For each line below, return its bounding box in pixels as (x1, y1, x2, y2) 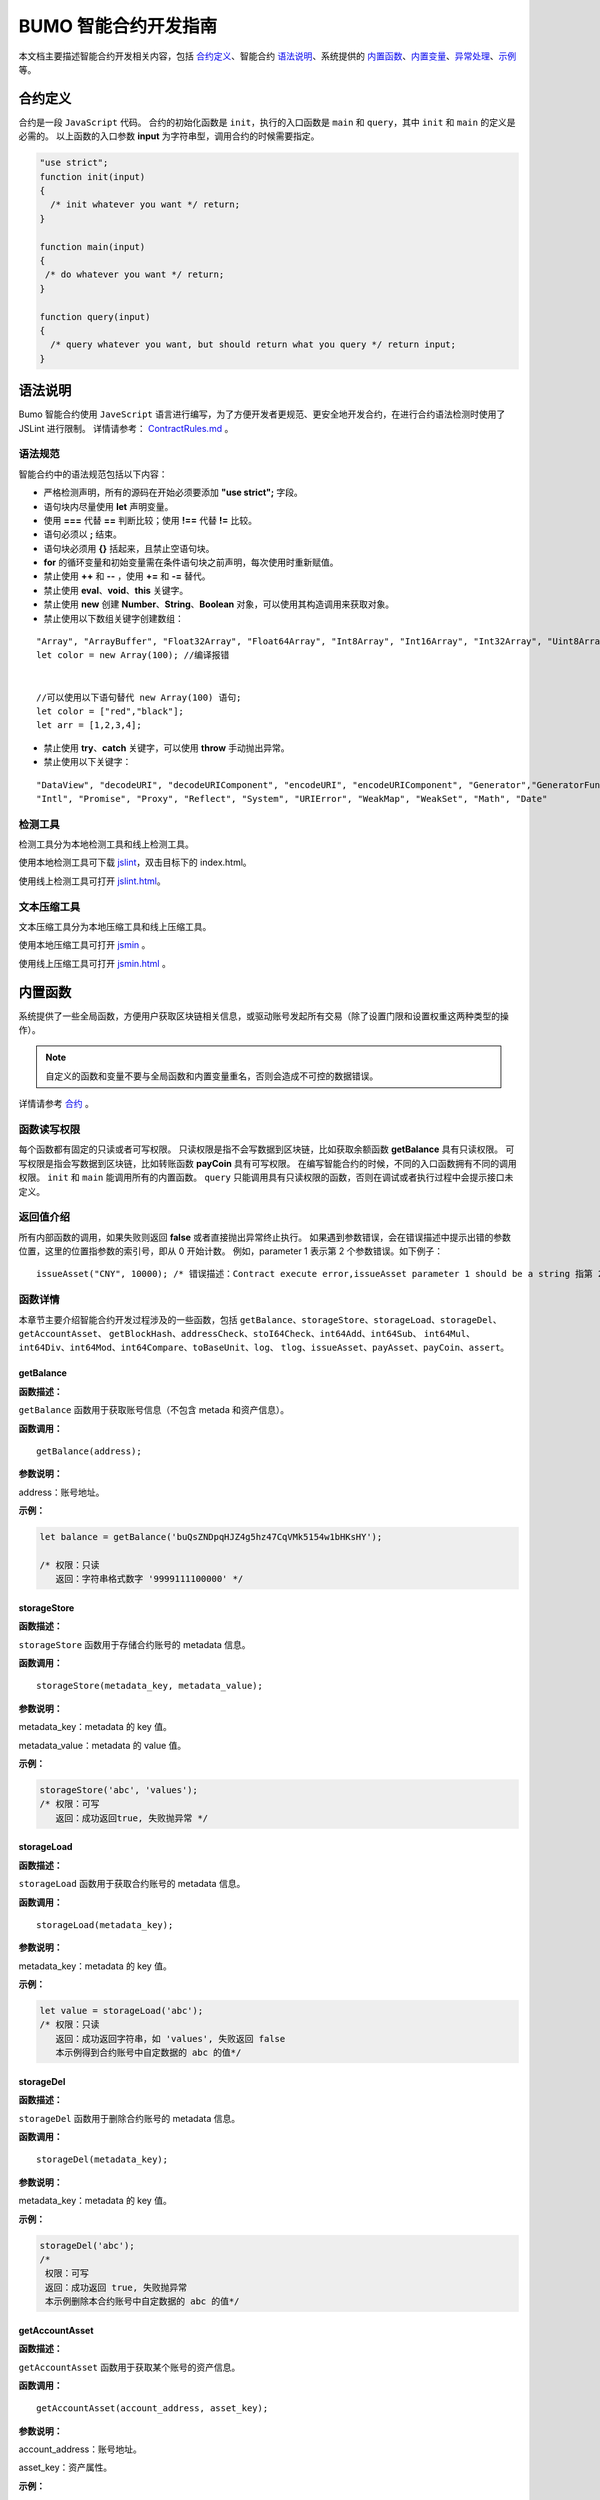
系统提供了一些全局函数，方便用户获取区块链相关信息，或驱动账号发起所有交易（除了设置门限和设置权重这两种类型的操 (18, 1010, 509, 1022)
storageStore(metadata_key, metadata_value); (36, 1680, 264, 1692)
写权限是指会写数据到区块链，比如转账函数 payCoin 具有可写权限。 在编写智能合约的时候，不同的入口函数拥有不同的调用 (18, 1157, 517, 1169)
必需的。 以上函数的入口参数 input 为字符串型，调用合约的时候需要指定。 (18, 130, 320, 142)
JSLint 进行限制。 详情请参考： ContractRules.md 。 (18, 422, 234, 434)
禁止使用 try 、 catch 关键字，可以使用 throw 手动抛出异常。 (43, 741, 290, 754)
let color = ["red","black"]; (36, 705, 185, 717)
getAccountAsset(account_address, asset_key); (36, 2403, 269, 2414)
